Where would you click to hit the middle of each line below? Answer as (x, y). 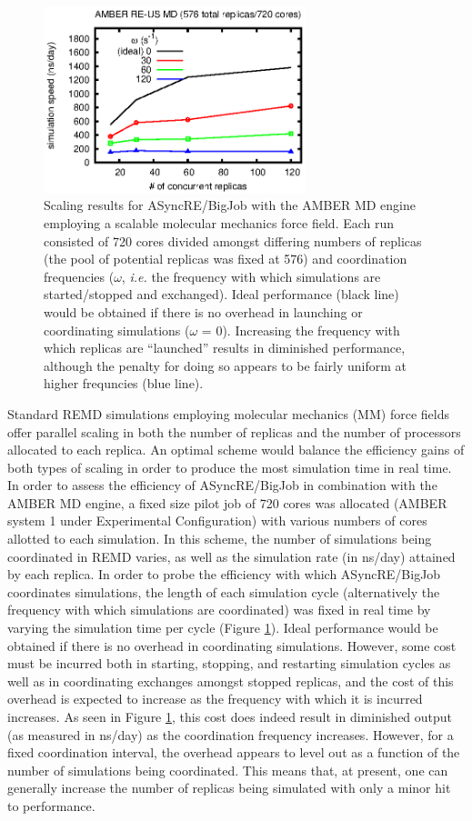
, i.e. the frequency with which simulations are (251, 276)
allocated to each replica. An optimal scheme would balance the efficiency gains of (236, 450)
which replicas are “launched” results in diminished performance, (225, 348)
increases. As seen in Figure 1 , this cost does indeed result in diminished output (230, 716)
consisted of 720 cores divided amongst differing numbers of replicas (233, 240)
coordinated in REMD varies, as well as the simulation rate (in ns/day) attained (231, 556)
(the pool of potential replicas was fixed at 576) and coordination (226, 259)
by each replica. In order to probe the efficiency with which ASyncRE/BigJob (224, 574)
